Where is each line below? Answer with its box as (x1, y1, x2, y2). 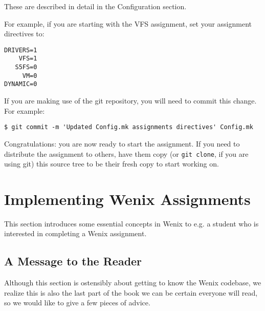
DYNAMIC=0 (4, 80, 37, 88)
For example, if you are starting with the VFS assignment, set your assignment (4, 18, 252, 29)
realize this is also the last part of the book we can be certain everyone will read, (4, 287, 258, 298)
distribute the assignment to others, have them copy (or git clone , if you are (4, 148, 249, 159)
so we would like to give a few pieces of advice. (4, 297, 150, 308)
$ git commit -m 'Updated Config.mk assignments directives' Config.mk (4, 123, 253, 131)
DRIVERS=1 (4, 46, 37, 54)
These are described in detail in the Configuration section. (4, 1, 187, 11)
